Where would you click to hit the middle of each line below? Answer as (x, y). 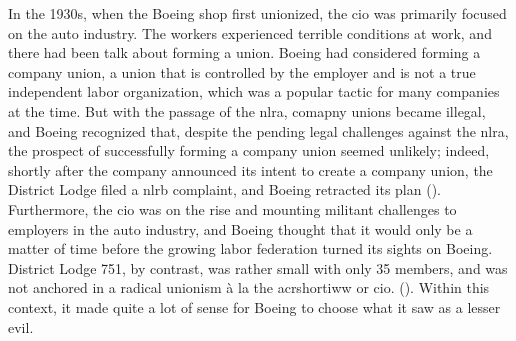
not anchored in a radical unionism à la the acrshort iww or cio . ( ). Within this (249, 287)
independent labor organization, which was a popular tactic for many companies (254, 91)
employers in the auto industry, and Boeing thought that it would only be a (240, 228)
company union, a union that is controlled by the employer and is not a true (242, 71)
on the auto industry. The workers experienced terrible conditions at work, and (250, 32)
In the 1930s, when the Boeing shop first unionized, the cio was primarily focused (257, 13)
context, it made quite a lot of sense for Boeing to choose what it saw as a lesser (254, 306)
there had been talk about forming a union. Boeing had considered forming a (244, 52)
